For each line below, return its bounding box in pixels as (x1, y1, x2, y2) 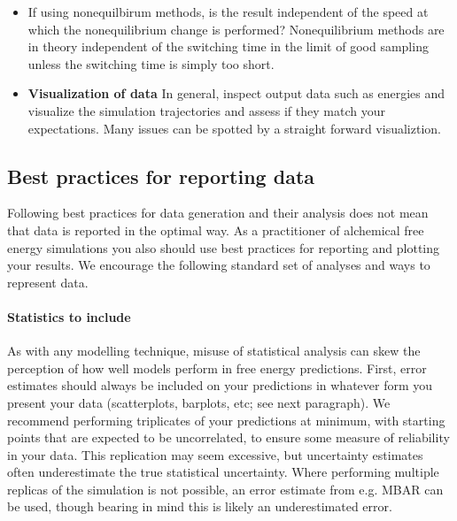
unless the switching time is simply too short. (27, 54, 275, 73)
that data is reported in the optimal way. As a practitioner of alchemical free (7, 220, 424, 239)
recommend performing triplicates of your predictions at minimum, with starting (7, 410, 445, 429)
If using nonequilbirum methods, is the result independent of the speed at (27, 3, 429, 20)
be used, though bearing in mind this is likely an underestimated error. (7, 497, 392, 516)
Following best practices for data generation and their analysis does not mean (7, 203, 429, 222)
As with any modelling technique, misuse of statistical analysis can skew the (7, 341, 421, 360)
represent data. (7, 272, 89, 291)
